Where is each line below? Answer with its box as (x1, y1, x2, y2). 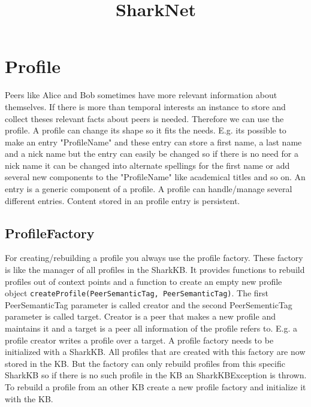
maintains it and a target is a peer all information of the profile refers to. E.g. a (5, 322, 297, 335)
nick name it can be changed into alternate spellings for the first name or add (5, 159, 290, 171)
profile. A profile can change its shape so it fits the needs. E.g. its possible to (5, 124, 286, 136)
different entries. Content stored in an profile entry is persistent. (5, 194, 240, 206)
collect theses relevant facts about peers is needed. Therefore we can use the (5, 112, 284, 124)
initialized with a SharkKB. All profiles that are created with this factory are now (5, 345, 306, 358)
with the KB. (5, 392, 53, 405)
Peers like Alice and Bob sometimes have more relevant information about (5, 89, 277, 101)
